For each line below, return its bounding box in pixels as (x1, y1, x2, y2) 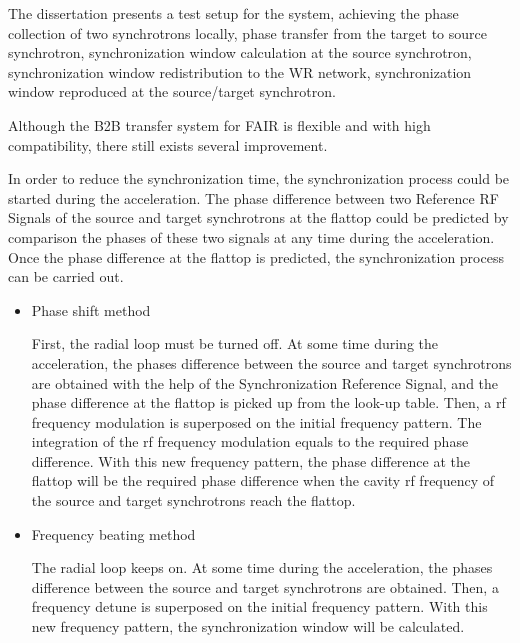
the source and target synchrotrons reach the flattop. (31, 490, 356, 511)
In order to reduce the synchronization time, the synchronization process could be (8, 168, 510, 189)
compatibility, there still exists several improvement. (8, 134, 328, 155)
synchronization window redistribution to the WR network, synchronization (8, 61, 472, 82)
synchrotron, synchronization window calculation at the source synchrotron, (8, 42, 472, 63)
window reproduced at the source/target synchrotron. (8, 81, 336, 102)
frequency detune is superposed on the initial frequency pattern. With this (31, 596, 488, 617)
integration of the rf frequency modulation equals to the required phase (31, 431, 469, 452)
